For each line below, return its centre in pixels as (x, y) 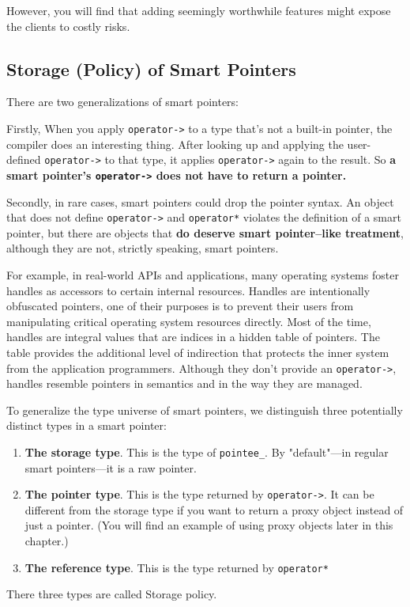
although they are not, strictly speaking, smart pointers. (143, 248)
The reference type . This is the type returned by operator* (177, 567)
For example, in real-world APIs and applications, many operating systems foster (203, 274)
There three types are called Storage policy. (112, 594)
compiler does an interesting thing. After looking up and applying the (175, 144)
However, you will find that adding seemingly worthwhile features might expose (199, 10)
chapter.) (47, 541)
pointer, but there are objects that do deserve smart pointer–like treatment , (205, 232)
